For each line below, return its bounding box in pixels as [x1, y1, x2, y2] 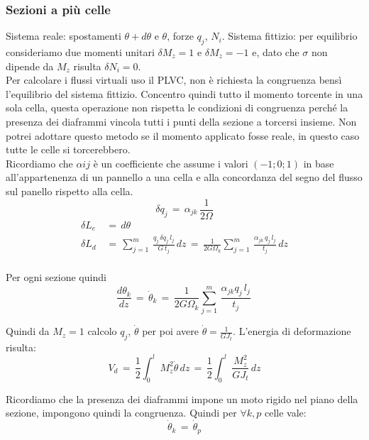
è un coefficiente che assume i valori [93, 155, 248, 170]
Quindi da [6, 324, 50, 339]
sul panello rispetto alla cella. [6, 183, 133, 198]
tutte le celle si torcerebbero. [6, 142, 131, 157]
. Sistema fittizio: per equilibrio [221, 28, 358, 43]
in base [303, 155, 334, 170]
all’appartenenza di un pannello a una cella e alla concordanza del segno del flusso [6, 170, 363, 185]
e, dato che [252, 45, 299, 60]
